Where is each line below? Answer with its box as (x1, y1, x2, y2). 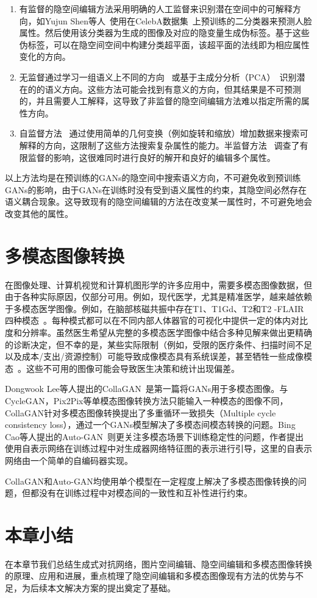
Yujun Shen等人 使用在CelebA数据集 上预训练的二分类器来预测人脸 (45, 14, 312, 27)
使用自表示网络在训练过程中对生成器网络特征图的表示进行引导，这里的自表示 (5, 442, 312, 455)
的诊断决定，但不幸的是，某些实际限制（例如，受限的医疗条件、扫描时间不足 (5, 338, 312, 351)
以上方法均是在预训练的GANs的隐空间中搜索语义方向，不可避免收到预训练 (5, 171, 301, 184)
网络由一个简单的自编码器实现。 (5, 454, 133, 466)
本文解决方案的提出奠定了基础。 (47, 582, 176, 594)
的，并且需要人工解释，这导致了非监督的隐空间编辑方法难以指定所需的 (19, 94, 301, 107)
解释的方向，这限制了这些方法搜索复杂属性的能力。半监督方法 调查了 (19, 138, 300, 151)
